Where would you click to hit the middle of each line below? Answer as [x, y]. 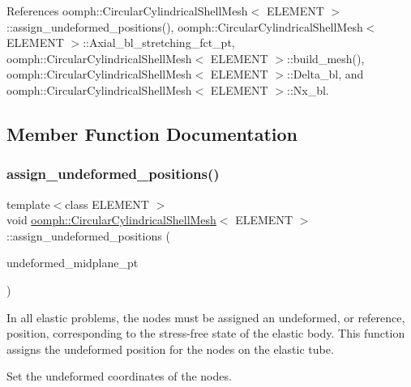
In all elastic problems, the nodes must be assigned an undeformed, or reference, [206, 317]
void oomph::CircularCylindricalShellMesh [111, 220]
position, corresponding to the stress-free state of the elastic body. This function [206, 333]
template [28, 204]
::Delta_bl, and [325, 74]
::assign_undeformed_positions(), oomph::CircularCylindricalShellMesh [185, 26]
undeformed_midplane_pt [73, 263]
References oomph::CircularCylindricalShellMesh [127, 11]
